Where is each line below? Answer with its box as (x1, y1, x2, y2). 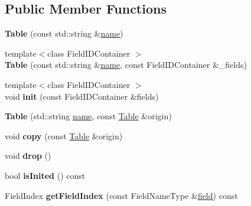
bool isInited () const (5, 169, 86, 181)
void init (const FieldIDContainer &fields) (5, 90, 159, 102)
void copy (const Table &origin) (5, 129, 123, 142)
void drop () (5, 149, 51, 162)
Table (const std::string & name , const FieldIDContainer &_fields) (5, 58, 247, 71)
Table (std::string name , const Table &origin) (5, 110, 172, 122)
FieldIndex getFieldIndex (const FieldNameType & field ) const (5, 189, 238, 201)
